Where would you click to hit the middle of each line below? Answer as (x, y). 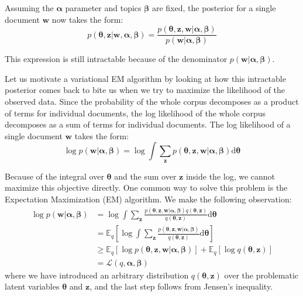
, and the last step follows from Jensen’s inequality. (181, 286)
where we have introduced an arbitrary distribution (97, 275)
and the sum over (145, 176)
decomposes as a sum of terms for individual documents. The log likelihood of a (148, 124)
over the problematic (261, 275)
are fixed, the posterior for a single (214, 8)
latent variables (32, 286)
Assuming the (29, 8)
